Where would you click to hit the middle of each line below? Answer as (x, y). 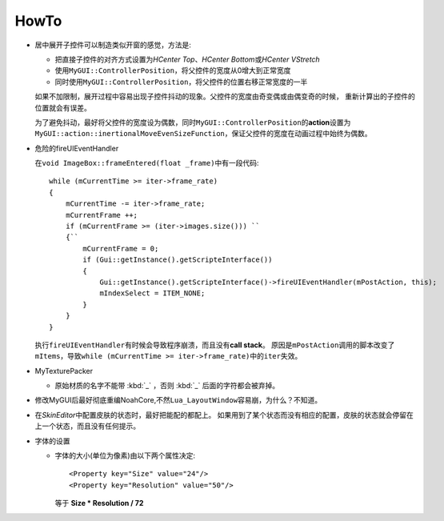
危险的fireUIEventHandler (77, 148)
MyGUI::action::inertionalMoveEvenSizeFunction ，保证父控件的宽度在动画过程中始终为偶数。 (203, 134)
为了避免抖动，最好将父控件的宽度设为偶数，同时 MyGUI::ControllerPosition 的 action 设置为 (193, 122)
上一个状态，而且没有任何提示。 (87, 426)
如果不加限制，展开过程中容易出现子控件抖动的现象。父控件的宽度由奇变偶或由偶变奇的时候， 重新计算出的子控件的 (225, 97)
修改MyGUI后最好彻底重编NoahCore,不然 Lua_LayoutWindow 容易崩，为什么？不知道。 (178, 400)
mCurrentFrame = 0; (121, 248)
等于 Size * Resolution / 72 (99, 503)
